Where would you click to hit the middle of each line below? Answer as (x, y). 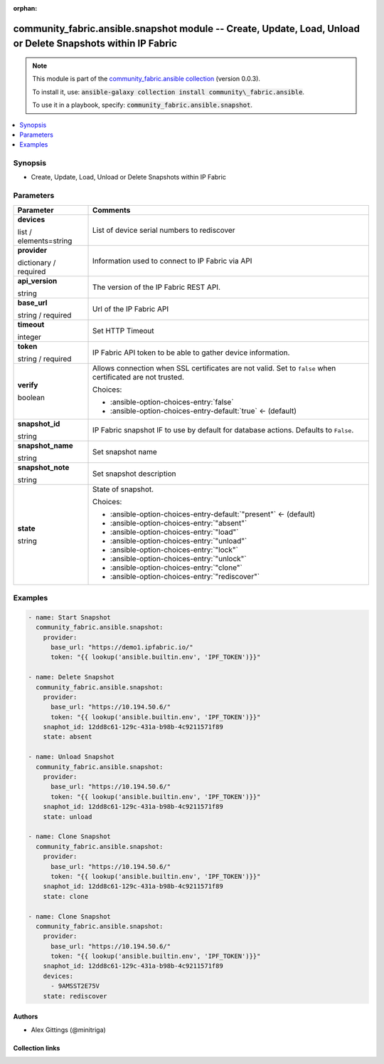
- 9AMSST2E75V (75, 986)
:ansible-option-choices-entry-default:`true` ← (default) (203, 411)
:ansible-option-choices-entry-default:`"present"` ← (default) (213, 514)
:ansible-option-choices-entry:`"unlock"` (178, 558)
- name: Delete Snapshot (71, 677)
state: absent (68, 737)
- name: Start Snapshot (70, 617)
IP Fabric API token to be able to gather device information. (191, 353)
